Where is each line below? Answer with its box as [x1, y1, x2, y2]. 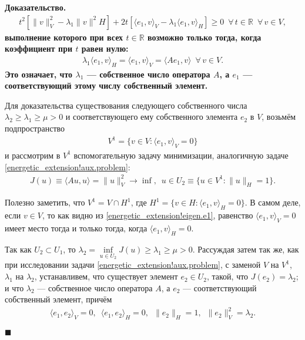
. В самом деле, [244, 196, 301, 208]
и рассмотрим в [5, 149, 61, 161]
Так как [5, 243, 32, 255]
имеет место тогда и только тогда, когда [5, 222, 148, 234]
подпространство [5, 122, 65, 134]
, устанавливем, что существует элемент [34, 270, 178, 282]
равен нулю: [81, 42, 129, 55]
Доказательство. [5, 1, 66, 13]
